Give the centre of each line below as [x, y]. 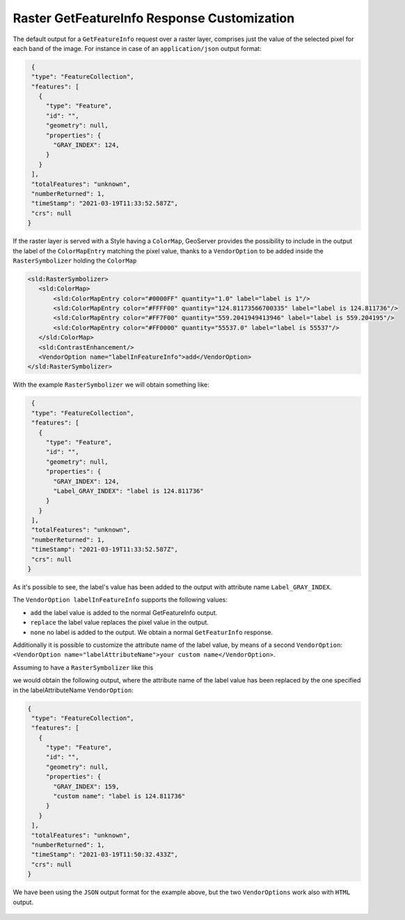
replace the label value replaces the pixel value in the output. [119, 623]
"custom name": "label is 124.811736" [119, 796]
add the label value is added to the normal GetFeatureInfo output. [124, 612]
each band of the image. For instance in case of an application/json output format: [137, 48]
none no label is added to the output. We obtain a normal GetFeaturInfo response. [151, 632]
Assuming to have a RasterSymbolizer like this [83, 667]
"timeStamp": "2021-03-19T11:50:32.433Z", [105, 855]
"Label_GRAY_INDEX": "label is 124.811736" [129, 491]
